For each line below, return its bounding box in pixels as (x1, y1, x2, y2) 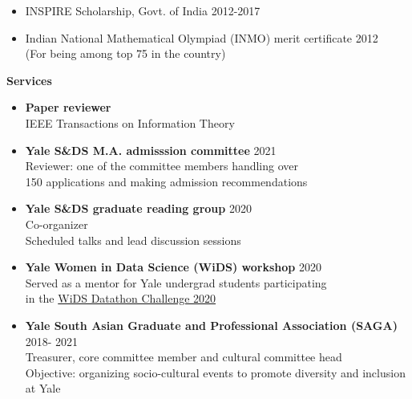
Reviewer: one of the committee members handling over (25, 157, 299, 174)
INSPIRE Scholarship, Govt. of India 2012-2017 (25, 2, 261, 18)
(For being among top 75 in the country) (25, 45, 226, 62)
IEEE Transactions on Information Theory (25, 114, 235, 131)
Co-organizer (25, 215, 88, 232)
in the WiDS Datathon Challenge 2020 (25, 290, 216, 307)
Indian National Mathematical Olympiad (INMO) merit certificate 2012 (25, 29, 378, 46)
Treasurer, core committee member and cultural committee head (25, 348, 342, 365)
